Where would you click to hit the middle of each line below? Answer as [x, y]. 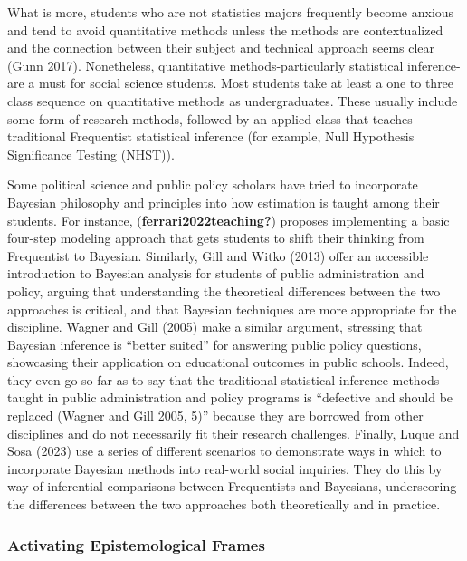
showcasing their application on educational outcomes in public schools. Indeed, [228, 362]
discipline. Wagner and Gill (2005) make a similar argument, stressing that [215, 327]
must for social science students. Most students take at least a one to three [247, 83]
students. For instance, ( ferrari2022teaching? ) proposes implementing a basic [229, 220]
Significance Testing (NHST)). [91, 154]
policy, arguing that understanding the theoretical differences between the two [224, 290]
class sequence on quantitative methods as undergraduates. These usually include [233, 100]
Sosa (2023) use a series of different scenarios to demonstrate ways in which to [224, 451]
